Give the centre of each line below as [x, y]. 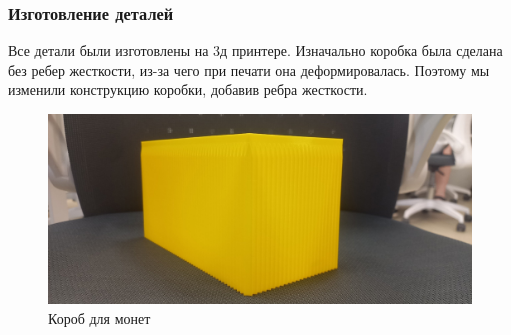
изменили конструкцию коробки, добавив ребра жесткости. [188, 89]
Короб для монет [99, 318]
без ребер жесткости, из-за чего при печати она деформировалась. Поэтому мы [249, 69]
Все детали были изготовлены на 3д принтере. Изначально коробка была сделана [255, 50]
